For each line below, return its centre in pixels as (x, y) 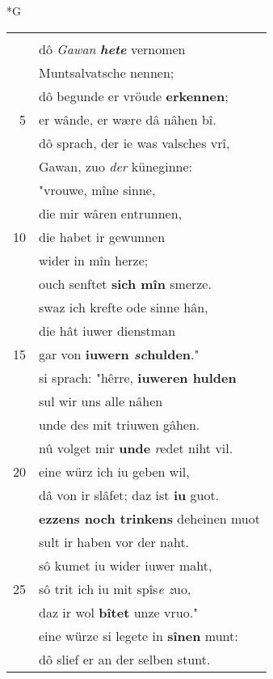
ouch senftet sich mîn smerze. (125, 283)
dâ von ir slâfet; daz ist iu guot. (129, 494)
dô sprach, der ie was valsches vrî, (134, 142)
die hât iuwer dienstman (107, 330)
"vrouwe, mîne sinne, (97, 189)
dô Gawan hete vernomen (112, 49)
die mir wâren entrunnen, (111, 213)
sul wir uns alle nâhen (101, 401)
